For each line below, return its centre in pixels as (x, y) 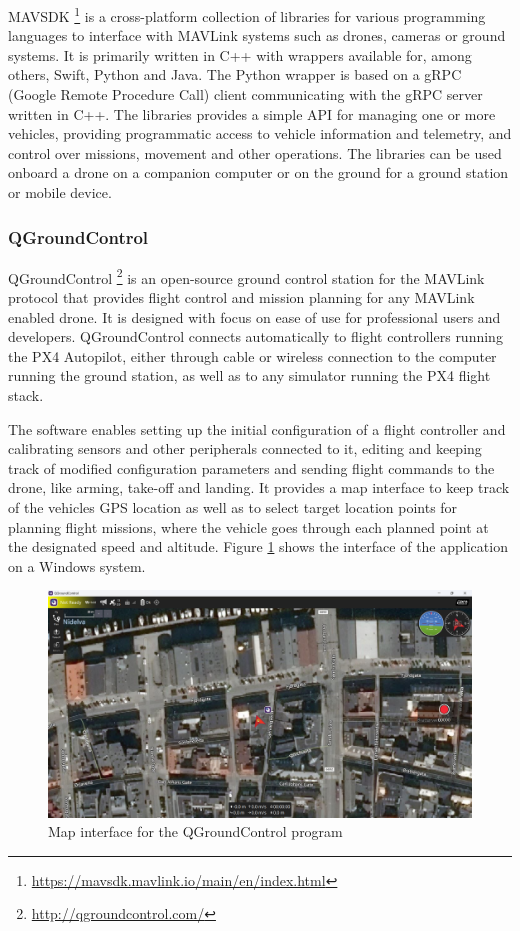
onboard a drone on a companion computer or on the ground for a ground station (258, 172)
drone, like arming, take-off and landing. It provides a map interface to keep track (259, 487)
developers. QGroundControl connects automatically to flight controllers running (255, 336)
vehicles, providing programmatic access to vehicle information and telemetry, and (260, 133)
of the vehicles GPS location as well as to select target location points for (233, 507)
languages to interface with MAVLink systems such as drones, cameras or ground (257, 35)
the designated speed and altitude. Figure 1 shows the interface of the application (258, 546)
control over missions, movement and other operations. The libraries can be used (255, 152)
